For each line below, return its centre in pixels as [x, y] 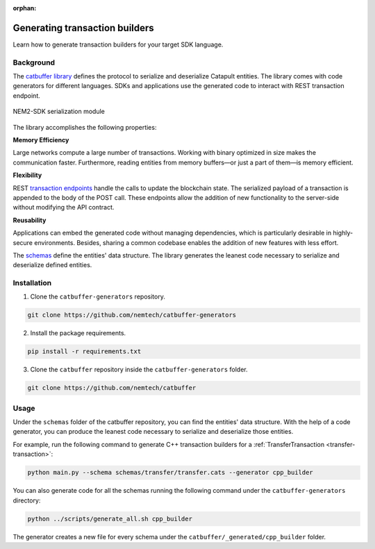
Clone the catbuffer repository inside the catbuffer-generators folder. [139, 370]
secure [23, 242]
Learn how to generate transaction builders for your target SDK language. [118, 44]
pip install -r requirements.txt [84, 352]
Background [34, 62]
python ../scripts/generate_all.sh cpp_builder [110, 518]
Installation [32, 283]
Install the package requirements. [78, 333]
